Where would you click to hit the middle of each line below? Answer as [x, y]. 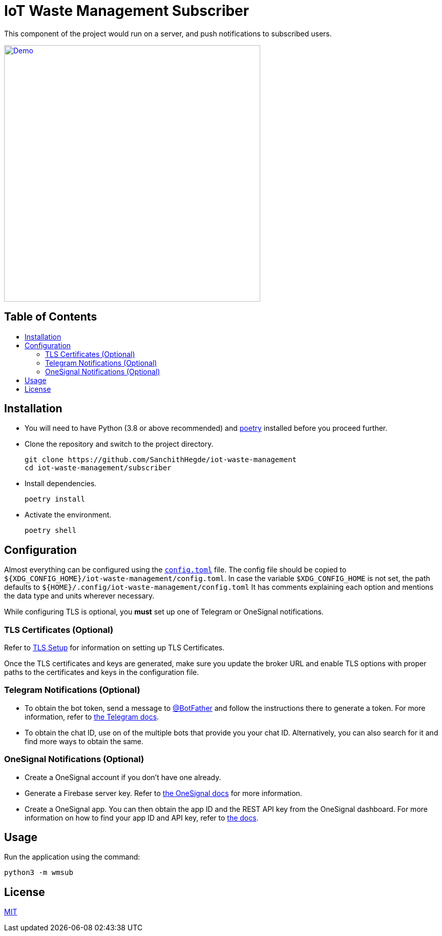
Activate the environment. [68, 515]
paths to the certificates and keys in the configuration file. [102, 672]
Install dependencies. [61, 484]
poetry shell [51, 531]
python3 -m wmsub [39, 873]
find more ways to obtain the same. [84, 741]
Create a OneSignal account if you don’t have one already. [123, 777]
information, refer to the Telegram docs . [92, 716]
